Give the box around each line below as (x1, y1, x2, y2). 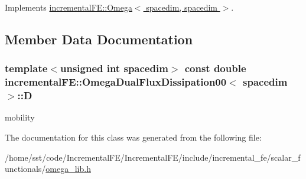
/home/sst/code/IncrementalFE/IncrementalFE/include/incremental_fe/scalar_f (5, 151, 301, 163)
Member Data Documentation (5, 30, 193, 48)
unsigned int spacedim (60, 61, 168, 76)
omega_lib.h (45, 162, 91, 175)
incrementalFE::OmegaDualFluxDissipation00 (5, 74, 227, 89)
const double (184, 61, 246, 76)
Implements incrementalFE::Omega (5, 1, 132, 13)
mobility (5, 111, 35, 123)
